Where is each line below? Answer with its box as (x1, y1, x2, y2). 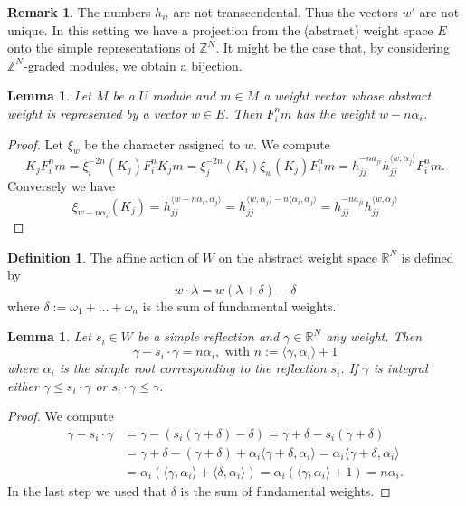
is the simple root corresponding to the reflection (59, 358, 327, 377)
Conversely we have (7, 176, 116, 195)
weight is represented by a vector (7, 103, 187, 122)
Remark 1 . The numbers (7, 3, 151, 21)
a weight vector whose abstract (263, 86, 432, 105)
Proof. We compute (7, 406, 114, 425)
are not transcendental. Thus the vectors (173, 3, 398, 21)
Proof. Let (7, 134, 63, 153)
